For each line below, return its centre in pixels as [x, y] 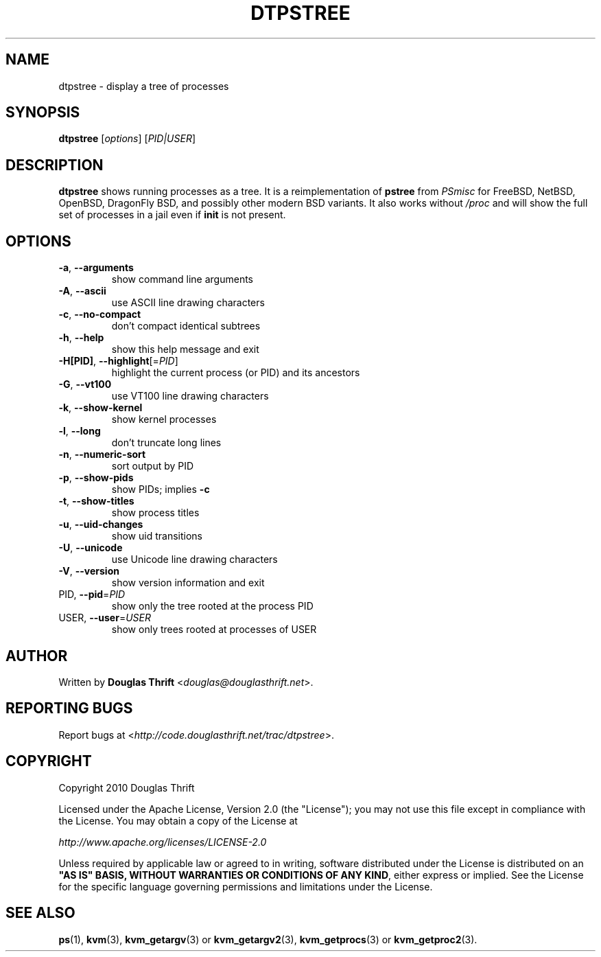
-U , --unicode [91, 548]
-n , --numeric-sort [102, 454]
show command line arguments [182, 279]
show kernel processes [164, 419]
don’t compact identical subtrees [186, 326]
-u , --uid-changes [101, 524]
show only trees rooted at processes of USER [214, 630]
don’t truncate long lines [166, 443]
